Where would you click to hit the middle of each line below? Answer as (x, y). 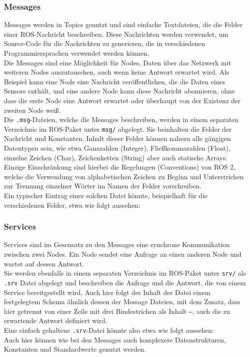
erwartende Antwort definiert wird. (56, 320)
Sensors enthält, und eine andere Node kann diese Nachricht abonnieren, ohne (119, 91)
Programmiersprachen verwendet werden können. (77, 53)
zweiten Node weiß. (32, 110)
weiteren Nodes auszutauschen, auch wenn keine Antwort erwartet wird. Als (117, 72)
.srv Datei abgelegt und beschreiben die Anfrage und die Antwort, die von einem (125, 282)
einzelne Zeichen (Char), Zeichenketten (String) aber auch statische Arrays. (116, 157)
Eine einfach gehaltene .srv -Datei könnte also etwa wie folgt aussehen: (109, 330)
